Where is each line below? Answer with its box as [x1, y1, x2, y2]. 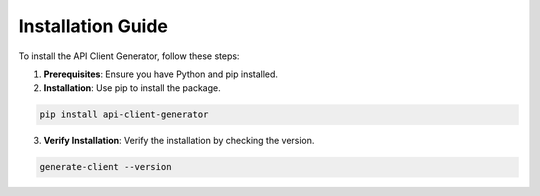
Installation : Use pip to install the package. [43, 82, 222, 94]
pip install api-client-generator [39, 109, 209, 120]
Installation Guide [18, 15, 169, 37]
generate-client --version [39, 161, 172, 173]
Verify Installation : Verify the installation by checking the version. [43, 135, 315, 147]
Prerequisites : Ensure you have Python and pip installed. [43, 68, 279, 80]
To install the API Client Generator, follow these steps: [18, 50, 240, 62]
